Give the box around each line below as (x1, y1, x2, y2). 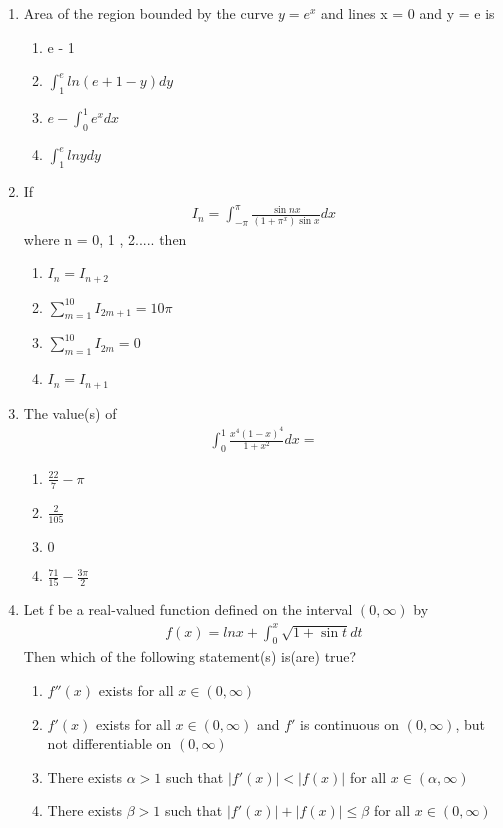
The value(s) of (23, 402, 117, 423)
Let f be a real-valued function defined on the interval (23, 599, 353, 620)
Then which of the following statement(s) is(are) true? (23, 646, 357, 667)
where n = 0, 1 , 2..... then (23, 228, 187, 249)
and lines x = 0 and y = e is (320, 3, 495, 23)
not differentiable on (47, 733, 172, 754)
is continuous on (300, 713, 400, 734)
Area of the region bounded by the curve (23, 3, 274, 23)
